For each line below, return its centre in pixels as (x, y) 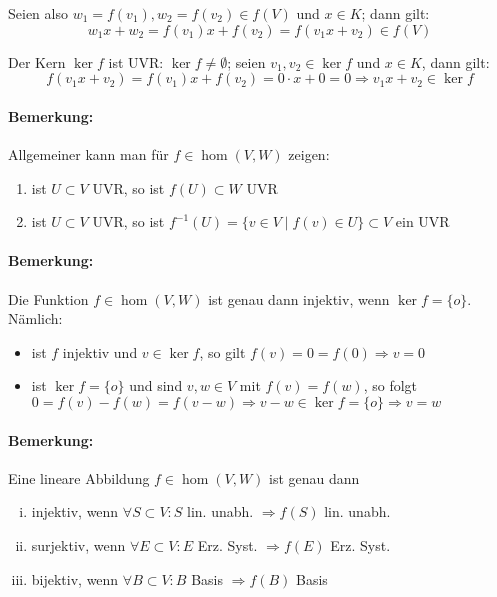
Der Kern (37, 61)
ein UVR (422, 221)
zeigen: (309, 153)
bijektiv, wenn (75, 578)
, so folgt (390, 385)
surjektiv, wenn (78, 544)
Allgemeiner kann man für (88, 153)
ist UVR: (136, 61)
